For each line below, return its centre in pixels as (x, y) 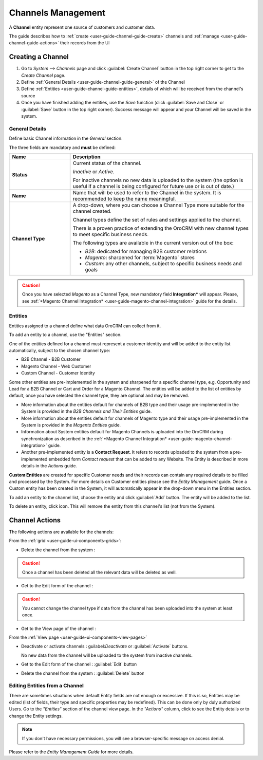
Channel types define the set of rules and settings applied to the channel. (157, 220)
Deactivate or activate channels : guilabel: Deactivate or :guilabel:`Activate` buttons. (105, 646)
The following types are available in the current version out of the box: (153, 242)
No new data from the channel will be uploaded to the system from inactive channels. (107, 655)
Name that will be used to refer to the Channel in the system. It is (147, 192)
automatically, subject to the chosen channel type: (60, 350)
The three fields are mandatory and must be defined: (62, 147)
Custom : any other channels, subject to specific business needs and (163, 263)
